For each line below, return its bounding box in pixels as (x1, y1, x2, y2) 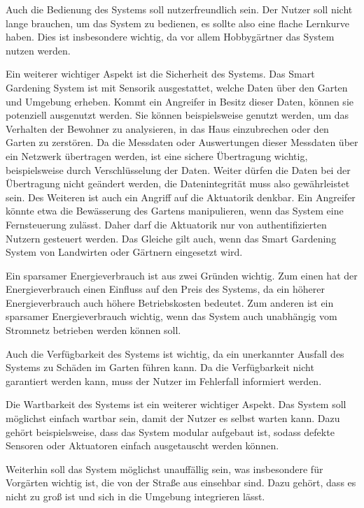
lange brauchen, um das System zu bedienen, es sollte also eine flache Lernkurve (6, 15, 350, 30)
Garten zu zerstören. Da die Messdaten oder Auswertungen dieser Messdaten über (6, 135, 358, 150)
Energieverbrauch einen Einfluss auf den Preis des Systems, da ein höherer (6, 282, 325, 296)
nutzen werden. (6, 43, 71, 57)
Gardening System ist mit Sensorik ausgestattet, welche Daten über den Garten (6, 80, 348, 94)
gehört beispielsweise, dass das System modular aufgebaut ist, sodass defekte (6, 424, 335, 439)
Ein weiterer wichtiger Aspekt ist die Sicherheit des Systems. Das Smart (6, 66, 315, 81)
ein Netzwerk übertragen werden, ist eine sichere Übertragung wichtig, (6, 148, 308, 163)
